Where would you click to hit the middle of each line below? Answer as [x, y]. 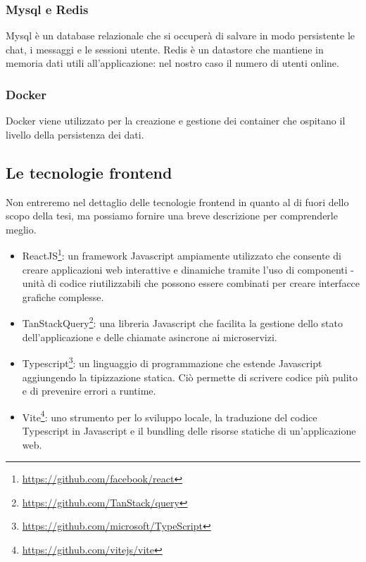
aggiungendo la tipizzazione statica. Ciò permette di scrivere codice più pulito [190, 377]
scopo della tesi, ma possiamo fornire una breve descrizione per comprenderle [172, 216]
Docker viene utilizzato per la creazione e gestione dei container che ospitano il [176, 121]
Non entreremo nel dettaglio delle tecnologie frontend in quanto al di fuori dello [177, 202]
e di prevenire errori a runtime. [89, 391]
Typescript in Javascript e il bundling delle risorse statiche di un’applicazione [189, 430]
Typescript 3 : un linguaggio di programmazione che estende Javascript [172, 362]
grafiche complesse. [63, 296]
